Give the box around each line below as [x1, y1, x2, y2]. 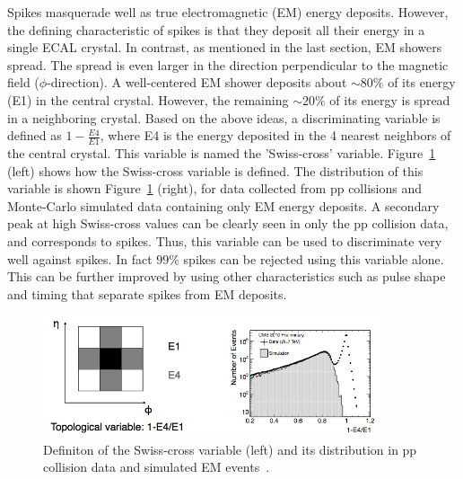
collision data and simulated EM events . [43, 457, 270, 476]
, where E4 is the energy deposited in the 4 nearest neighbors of [100, 126, 451, 145]
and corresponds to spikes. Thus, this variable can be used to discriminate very [7, 231, 442, 250]
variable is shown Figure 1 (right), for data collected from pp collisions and [7, 179, 422, 198]
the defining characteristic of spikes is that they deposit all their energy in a [7, 20, 425, 39]
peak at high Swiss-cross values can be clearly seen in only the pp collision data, [7, 214, 449, 233]
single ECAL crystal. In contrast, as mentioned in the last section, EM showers [7, 38, 442, 57]
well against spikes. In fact [7, 249, 153, 268]
